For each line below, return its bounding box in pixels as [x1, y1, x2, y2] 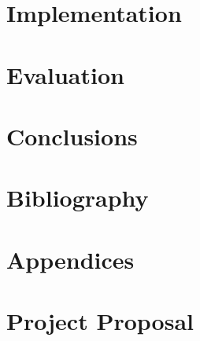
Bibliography [6, 181, 149, 214]
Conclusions [6, 119, 138, 152]
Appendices [6, 243, 135, 275]
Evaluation [6, 58, 124, 90]
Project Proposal [6, 305, 194, 337]
